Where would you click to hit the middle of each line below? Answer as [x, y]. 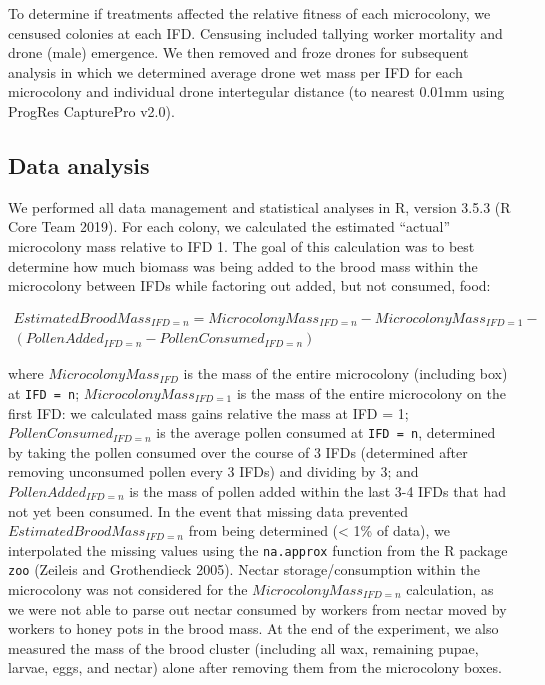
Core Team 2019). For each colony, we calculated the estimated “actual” [229, 226]
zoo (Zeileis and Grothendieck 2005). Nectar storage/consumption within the [244, 569]
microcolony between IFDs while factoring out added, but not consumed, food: [249, 285]
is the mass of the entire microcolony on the [371, 392]
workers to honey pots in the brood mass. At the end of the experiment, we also [253, 628]
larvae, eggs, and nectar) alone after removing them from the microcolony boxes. [255, 667]
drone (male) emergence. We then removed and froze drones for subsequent [238, 52]
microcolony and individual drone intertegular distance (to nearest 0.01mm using [256, 91]
